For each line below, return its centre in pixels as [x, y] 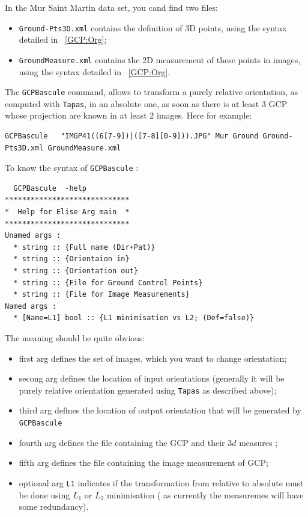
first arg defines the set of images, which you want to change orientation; [153, 358]
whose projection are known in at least [76, 115]
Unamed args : [33, 236]
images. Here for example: [204, 115]
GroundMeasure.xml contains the [79, 59]
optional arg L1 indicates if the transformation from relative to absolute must [161, 482]
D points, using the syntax [238, 27]
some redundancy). [54, 506]
